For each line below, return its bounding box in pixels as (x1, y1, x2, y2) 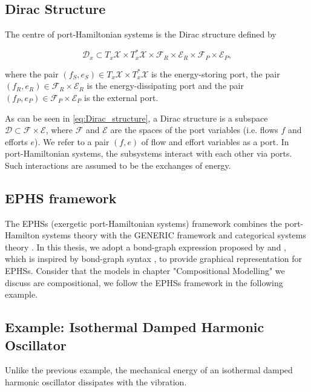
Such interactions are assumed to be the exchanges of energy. (5, 158, 231, 171)
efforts (5, 135, 28, 148)
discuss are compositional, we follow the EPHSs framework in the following (5, 276, 283, 289)
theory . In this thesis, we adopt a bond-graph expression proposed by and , (5, 240, 287, 253)
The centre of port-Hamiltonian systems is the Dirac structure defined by (5, 28, 277, 41)
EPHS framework (5, 188, 117, 207)
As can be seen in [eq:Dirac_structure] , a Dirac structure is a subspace (5, 111, 268, 124)
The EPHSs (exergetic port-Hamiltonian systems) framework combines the (5, 217, 282, 229)
